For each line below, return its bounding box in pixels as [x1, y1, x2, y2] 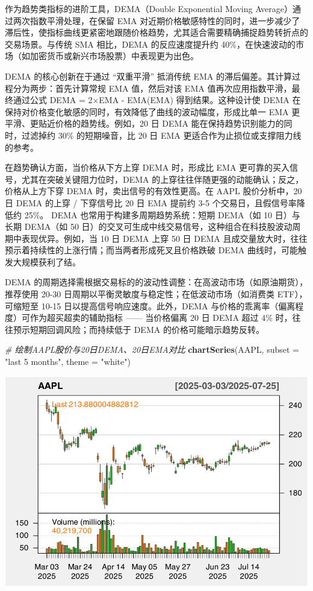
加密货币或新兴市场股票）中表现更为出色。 [29, 49, 199, 62]
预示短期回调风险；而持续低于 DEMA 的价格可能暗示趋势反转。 [13, 323, 264, 335]
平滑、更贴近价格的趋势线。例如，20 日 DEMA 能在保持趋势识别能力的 [5, 117, 284, 130]
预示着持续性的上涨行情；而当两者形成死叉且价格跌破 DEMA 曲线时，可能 [5, 244, 298, 256]
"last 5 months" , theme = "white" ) [5, 355, 131, 368]
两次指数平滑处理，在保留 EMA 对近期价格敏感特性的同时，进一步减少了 [13, 14, 300, 27]
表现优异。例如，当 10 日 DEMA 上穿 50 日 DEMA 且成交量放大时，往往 [21, 232, 308, 244]
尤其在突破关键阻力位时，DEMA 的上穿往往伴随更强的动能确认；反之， [21, 172, 304, 185]
